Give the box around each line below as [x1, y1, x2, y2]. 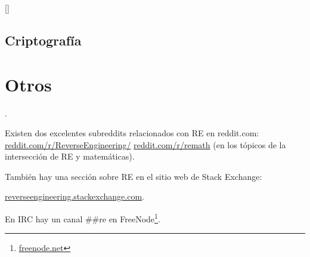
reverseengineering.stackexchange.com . [5, 190, 144, 203]
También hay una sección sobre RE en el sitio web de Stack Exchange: [5, 170, 262, 182]
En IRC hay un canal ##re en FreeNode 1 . [5, 211, 160, 225]
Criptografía [5, 30, 82, 49]
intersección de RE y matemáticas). [5, 150, 135, 163]
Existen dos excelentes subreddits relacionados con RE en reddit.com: [5, 127, 259, 139]
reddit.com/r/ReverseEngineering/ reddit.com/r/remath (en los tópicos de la [5, 138, 286, 151]
